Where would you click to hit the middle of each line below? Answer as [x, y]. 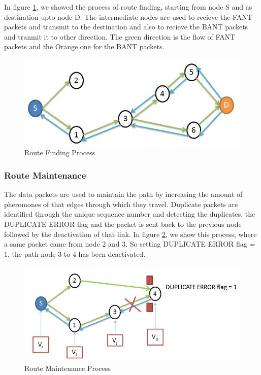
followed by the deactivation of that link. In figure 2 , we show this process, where [130, 234]
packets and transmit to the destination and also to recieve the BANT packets [126, 27]
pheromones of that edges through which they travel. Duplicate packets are [121, 204]
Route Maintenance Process [68, 368]
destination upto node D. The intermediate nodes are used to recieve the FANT [128, 16]
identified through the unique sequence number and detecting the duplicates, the [130, 214]
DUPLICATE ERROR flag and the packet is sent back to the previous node [123, 224]
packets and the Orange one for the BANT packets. [84, 46]
